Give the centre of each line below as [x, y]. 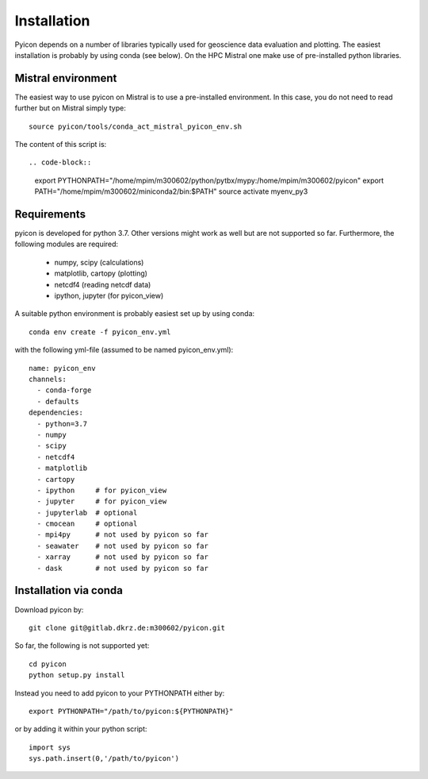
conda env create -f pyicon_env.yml [100, 332]
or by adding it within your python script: [81, 729]
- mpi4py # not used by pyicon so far [123, 535]
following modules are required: [67, 244]
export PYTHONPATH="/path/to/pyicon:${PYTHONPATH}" [131, 711]
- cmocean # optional [87, 524]
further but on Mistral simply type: [70, 108]
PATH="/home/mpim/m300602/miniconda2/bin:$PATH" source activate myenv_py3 [171, 191]
